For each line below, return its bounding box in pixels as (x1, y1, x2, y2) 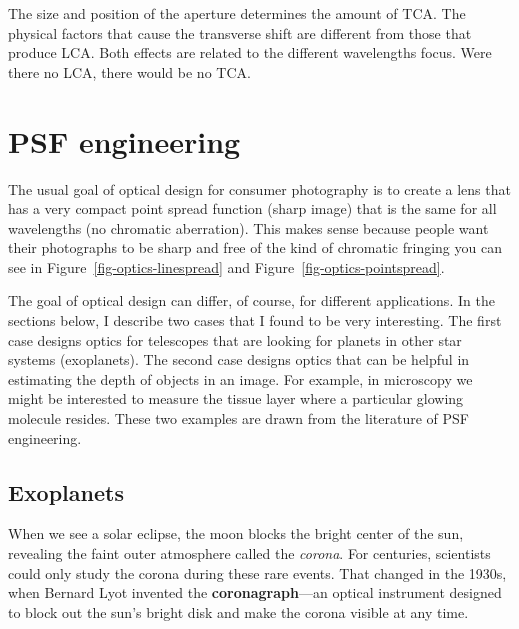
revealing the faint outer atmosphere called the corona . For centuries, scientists (8, 543, 491, 564)
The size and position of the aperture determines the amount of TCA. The (8, 3, 466, 23)
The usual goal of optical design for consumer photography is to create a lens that (8, 178, 511, 199)
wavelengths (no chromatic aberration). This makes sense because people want (8, 217, 489, 238)
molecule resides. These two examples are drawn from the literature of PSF (8, 408, 469, 429)
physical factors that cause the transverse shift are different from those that (8, 22, 472, 43)
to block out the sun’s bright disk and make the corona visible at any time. (8, 601, 469, 622)
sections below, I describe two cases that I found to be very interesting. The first (8, 310, 502, 331)
